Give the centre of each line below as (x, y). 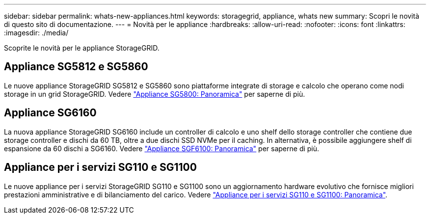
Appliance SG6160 (50, 113)
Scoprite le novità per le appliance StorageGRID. (82, 48)
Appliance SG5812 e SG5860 (76, 67)
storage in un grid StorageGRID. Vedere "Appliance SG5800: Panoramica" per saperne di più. (155, 94)
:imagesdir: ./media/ (36, 33)
